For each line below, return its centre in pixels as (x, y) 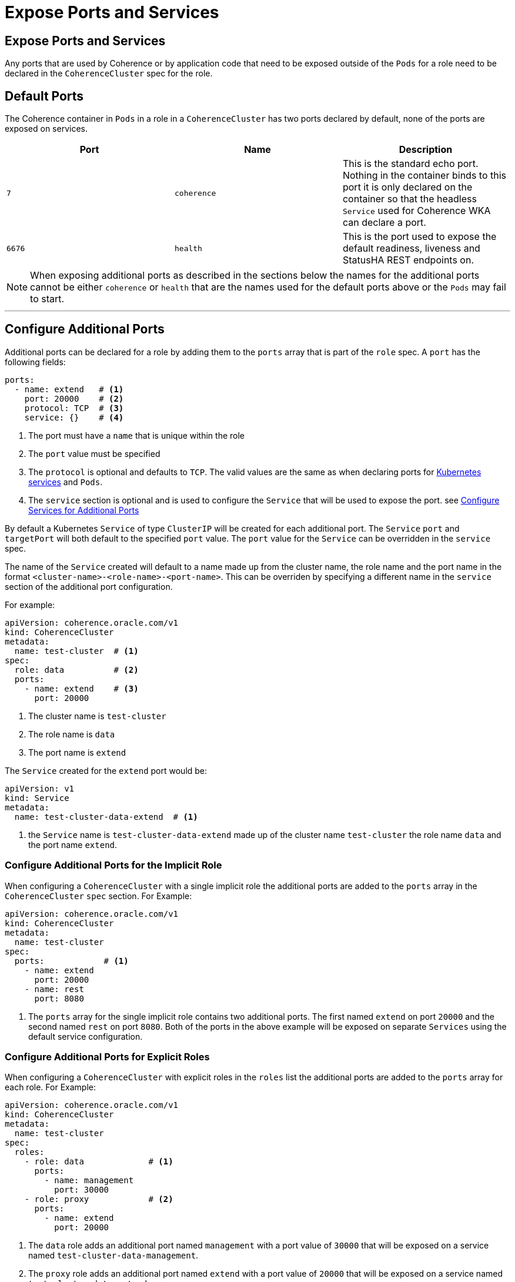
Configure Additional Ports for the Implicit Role (113, 865)
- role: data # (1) (99, 1162)
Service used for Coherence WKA (417, 211)
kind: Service (37, 798)
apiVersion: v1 (40, 788)
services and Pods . (66, 482)
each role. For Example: (50, 1087)
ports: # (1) (71, 961)
